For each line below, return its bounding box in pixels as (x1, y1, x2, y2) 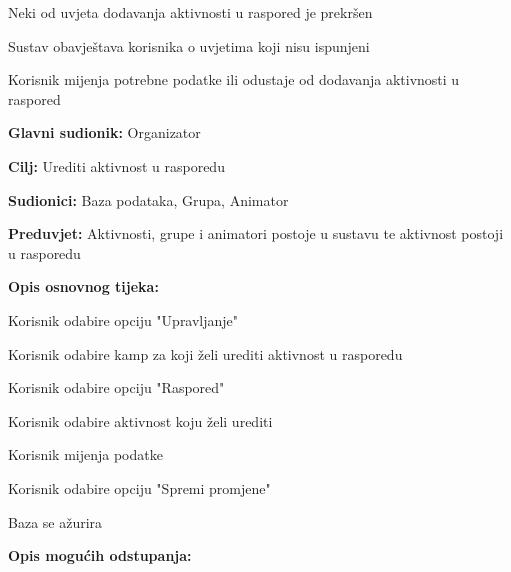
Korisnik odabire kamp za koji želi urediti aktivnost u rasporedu (8, 343, 403, 364)
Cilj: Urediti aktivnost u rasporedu (8, 155, 225, 176)
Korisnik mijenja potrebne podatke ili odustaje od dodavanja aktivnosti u (8, 69, 460, 90)
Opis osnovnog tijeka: (8, 276, 159, 297)
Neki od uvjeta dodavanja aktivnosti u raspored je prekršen (8, 2, 373, 22)
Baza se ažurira (8, 511, 103, 532)
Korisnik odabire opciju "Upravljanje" (8, 309, 239, 330)
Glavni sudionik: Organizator (8, 122, 201, 143)
